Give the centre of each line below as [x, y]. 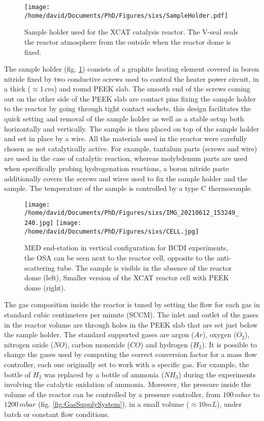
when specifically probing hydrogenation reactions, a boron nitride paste [117, 168]
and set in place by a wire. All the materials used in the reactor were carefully [126, 138]
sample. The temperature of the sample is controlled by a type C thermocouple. [128, 188]
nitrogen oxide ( [29, 344]
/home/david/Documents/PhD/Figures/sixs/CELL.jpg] [112, 231]
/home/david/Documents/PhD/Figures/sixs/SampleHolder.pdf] [126, 15]
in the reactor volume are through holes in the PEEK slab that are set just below [131, 324]
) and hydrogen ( [167, 344]
